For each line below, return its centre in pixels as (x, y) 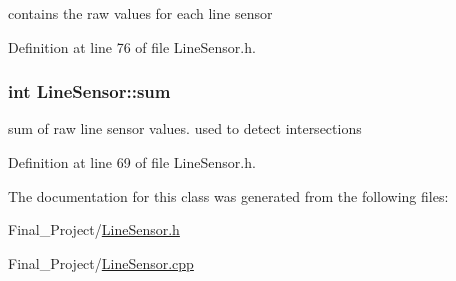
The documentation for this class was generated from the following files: (228, 195)
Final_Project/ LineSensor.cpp (101, 262)
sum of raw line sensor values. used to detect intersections (185, 128)
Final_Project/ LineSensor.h (94, 229)
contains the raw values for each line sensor (140, 13)
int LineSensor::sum (89, 91)
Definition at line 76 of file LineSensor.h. (132, 46)
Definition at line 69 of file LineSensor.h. (132, 162)
